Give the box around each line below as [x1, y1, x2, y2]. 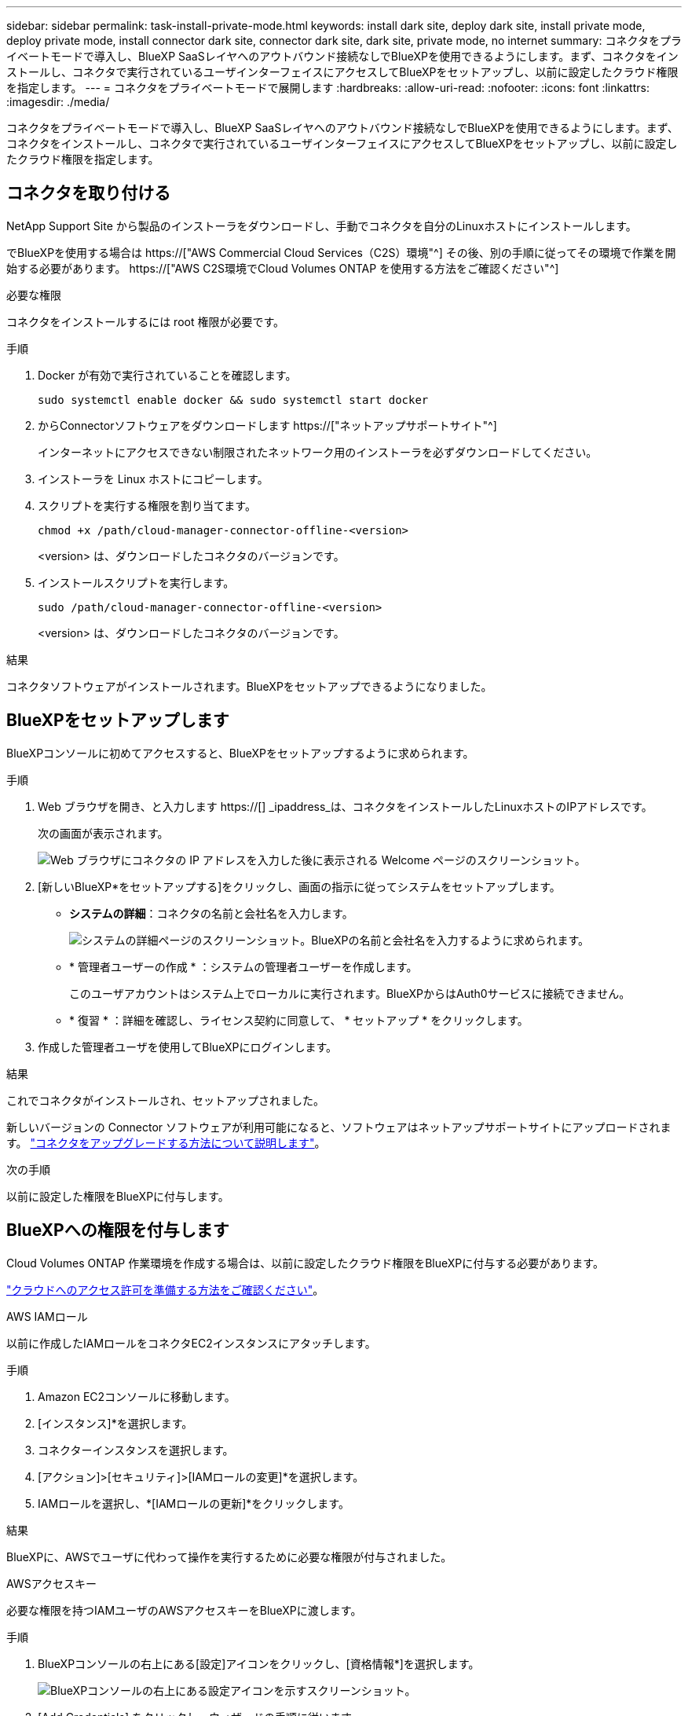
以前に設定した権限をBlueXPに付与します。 [6, 1189, 229, 1203]
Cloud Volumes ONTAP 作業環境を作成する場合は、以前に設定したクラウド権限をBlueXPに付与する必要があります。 [6, 1256, 604, 1270]
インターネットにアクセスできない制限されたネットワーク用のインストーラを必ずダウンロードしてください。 [38, 445, 598, 459]
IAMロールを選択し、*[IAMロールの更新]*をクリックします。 [38, 1496, 349, 1510]
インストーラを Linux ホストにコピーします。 [38, 471, 269, 486]
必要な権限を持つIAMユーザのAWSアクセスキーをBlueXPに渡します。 [6, 1603, 362, 1617]
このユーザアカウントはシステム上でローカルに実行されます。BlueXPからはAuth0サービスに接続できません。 [69, 986, 631, 1000]
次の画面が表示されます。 [38, 826, 169, 840]
